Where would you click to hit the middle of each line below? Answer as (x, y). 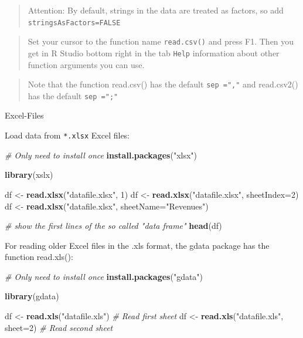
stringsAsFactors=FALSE (74, 23)
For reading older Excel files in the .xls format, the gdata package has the (137, 245)
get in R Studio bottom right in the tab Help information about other (154, 53)
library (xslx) (29, 175)
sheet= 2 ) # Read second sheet (59, 327)
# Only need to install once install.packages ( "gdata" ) (104, 276)
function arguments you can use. (86, 64)
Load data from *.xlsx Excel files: (67, 135)
